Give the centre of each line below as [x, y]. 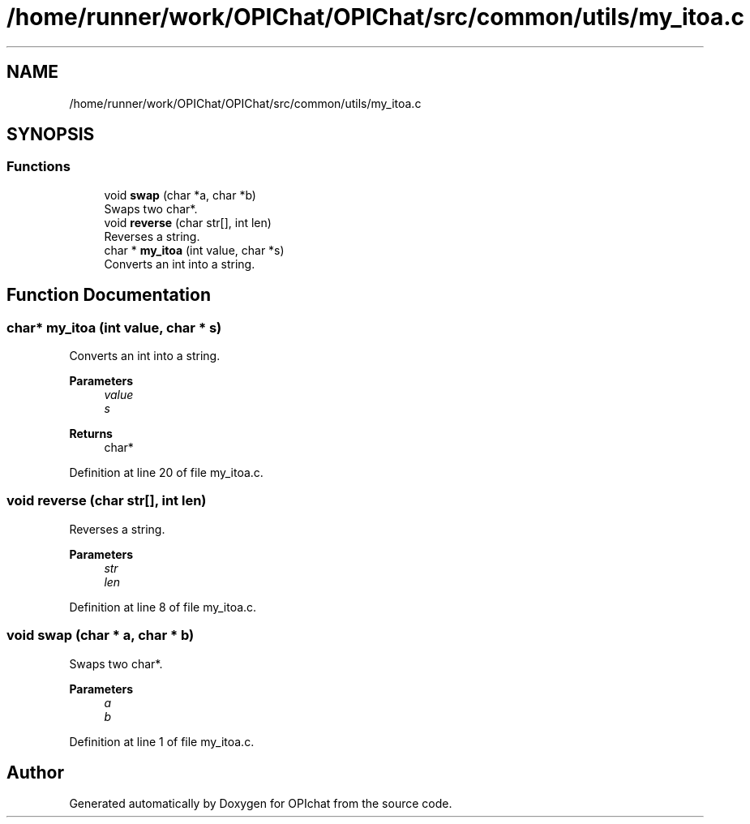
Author [35, 772]
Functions [39, 167]
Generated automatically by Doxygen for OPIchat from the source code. [261, 804]
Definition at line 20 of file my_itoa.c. [166, 473]
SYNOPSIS [51, 135]
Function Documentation [109, 295]
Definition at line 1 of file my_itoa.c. [162, 741]
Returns [91, 434]
